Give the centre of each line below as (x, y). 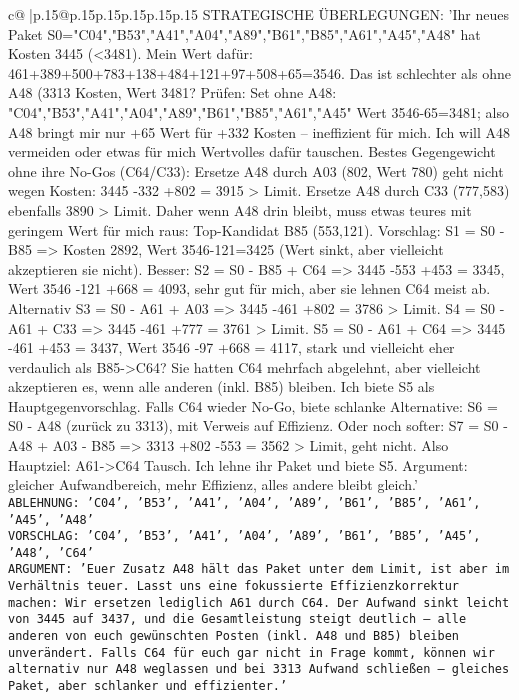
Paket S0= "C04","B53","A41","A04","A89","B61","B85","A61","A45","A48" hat (244, 33)
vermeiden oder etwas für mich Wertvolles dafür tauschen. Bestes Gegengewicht (252, 151)
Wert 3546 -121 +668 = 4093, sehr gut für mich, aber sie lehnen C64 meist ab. (249, 288)
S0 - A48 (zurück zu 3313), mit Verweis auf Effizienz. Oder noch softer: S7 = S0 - (258, 425)
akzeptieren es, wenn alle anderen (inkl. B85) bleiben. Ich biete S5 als (221, 386)
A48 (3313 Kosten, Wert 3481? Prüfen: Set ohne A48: (172, 92)
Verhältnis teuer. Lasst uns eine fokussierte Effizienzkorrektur (234, 586)
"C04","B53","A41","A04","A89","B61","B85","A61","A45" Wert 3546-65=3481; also (258, 111)
